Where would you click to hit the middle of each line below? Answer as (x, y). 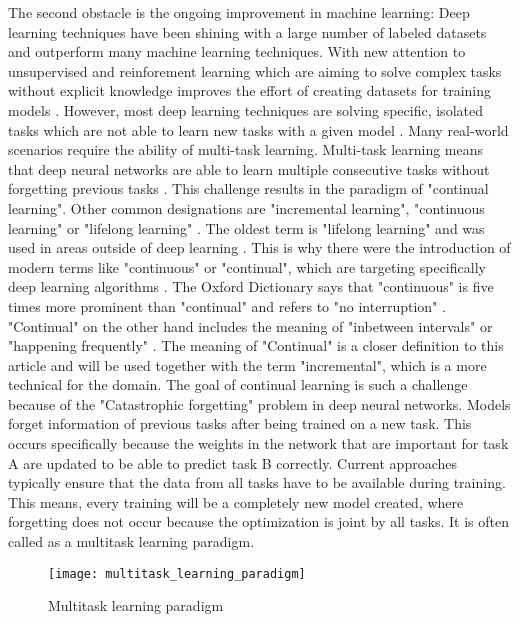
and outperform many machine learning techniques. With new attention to (237, 51)
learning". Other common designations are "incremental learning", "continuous (246, 207)
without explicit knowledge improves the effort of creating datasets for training (250, 90)
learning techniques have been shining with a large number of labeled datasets (247, 31)
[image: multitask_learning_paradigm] (177, 573)
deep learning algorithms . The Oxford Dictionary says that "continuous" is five (251, 286)
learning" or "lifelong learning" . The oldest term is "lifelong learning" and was (246, 227)
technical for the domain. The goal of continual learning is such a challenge (238, 384)
